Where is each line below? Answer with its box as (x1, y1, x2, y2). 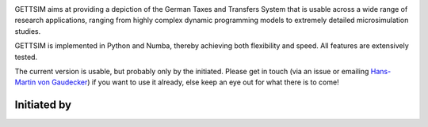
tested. (14, 52, 38, 62)
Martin (14, 77, 36, 87)
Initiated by (14, 99, 71, 112)
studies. (14, 26, 41, 35)
